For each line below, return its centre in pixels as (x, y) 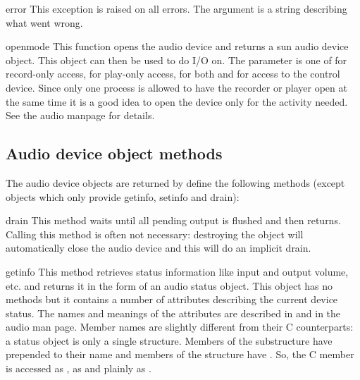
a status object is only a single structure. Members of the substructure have (169, 340)
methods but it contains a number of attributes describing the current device (172, 299)
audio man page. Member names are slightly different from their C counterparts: (180, 327)
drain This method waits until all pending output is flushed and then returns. (173, 220)
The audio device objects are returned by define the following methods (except (175, 182)
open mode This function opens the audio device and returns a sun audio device (177, 46)
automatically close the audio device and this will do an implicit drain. (159, 248)
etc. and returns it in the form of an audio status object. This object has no (169, 285)
